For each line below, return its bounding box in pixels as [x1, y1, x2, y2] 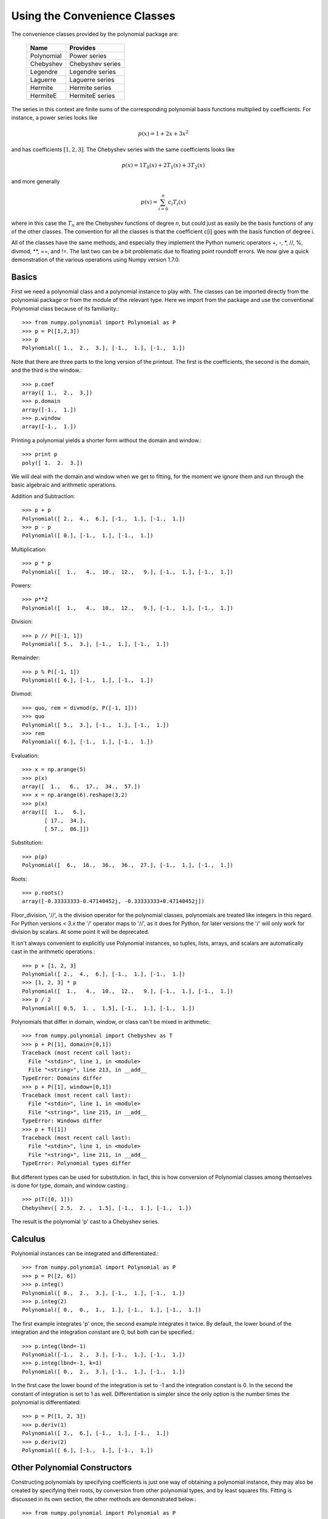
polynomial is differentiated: [11, 1398, 81, 1406]
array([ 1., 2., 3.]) [22, 389, 93, 396]
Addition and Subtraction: [11, 492, 75, 499]
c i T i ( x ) [168, 198, 186, 207]
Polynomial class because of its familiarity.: [11, 304, 120, 312]
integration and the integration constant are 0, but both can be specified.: [11, 1328, 195, 1336]
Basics [11, 272, 38, 282]
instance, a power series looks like [11, 114, 98, 122]
